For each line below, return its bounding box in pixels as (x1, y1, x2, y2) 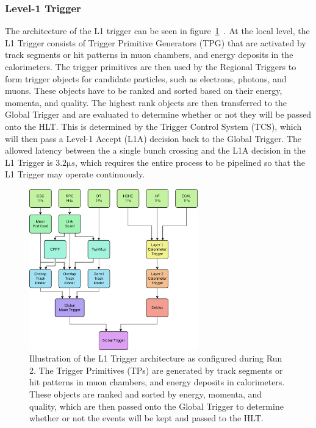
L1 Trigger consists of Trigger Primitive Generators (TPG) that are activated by (5, 36, 306, 49)
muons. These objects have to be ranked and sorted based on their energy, (5, 84, 282, 97)
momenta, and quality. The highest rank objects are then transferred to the (5, 96, 287, 109)
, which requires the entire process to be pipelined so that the (75, 155, 305, 168)
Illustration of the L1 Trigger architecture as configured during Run (29, 352, 282, 365)
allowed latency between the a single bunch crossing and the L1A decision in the (5, 144, 306, 157)
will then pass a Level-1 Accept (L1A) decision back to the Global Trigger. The (5, 132, 302, 144)
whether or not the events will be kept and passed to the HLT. (29, 412, 264, 424)
